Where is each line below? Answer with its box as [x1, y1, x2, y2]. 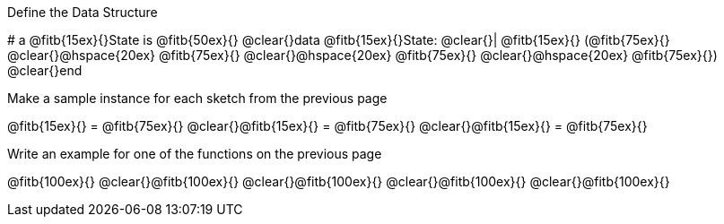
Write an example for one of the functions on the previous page [7, 146, 382, 161]
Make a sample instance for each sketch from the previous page [7, 90, 388, 106]
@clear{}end [7, 63, 83, 78]
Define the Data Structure [7, 4, 158, 20]
